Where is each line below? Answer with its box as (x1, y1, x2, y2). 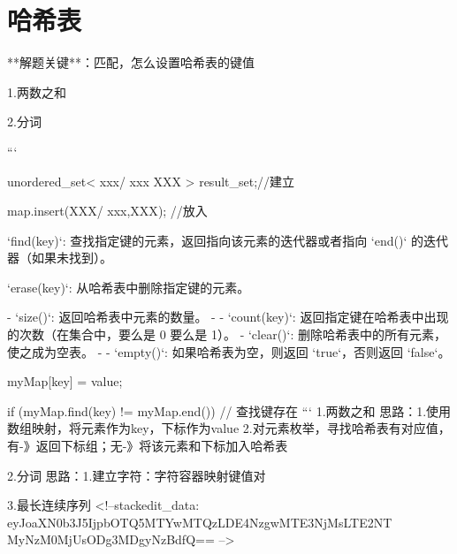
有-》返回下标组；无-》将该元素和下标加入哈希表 (7, 436, 288, 455)
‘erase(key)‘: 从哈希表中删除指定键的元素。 (7, 277, 250, 296)
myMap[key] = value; (7, 372, 123, 391)
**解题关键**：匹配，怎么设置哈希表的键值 (7, 53, 255, 72)
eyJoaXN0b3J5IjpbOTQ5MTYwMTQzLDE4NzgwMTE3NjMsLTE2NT (7, 512, 392, 531)
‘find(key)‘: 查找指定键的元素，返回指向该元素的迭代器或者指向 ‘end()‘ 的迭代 (7, 231, 448, 249)
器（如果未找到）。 (7, 248, 112, 267)
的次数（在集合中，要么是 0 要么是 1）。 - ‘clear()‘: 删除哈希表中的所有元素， (7, 325, 447, 344)
